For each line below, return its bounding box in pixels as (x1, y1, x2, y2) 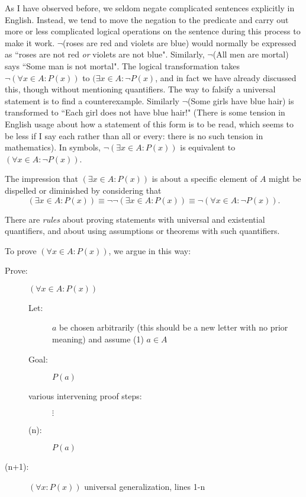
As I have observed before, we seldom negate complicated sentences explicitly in (5, 2, 295, 14)
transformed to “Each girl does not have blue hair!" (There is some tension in (5, 106, 285, 118)
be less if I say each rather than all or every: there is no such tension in (5, 129, 263, 142)
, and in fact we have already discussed (155, 71, 297, 84)
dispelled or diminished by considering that (5, 184, 162, 196)
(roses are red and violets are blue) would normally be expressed (63, 36, 297, 49)
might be (269, 172, 301, 185)
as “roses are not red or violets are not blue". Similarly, (5, 48, 205, 60)
